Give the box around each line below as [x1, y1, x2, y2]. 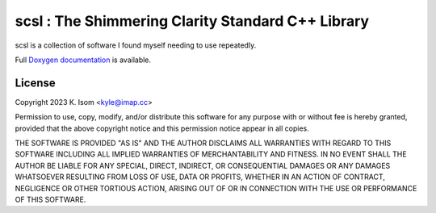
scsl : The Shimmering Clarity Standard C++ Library [15, 12, 370, 30]
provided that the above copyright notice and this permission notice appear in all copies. [15, 123, 310, 133]
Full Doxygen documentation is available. [15, 55, 152, 65]
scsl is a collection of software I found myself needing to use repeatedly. [15, 40, 257, 50]
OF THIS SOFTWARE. [15, 194, 86, 204]
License [15, 76, 56, 90]
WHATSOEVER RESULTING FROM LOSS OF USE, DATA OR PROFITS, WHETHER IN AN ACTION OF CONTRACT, [15, 172, 385, 182]
